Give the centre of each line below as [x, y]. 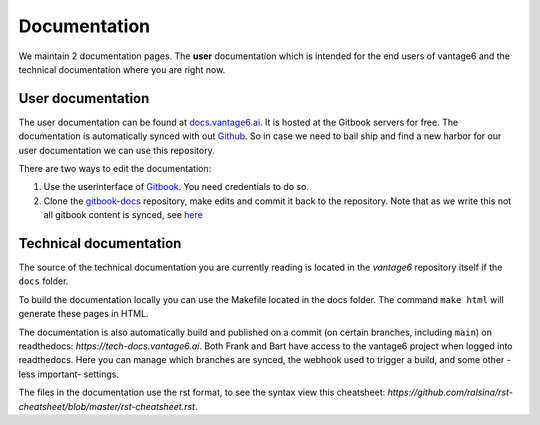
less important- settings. [69, 374]
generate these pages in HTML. [83, 314]
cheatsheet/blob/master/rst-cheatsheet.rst [106, 406]
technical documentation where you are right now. [122, 69]
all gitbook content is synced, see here [123, 215]
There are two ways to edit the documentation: [115, 169]
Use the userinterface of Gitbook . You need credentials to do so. [176, 187]
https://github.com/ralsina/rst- [450, 392]
